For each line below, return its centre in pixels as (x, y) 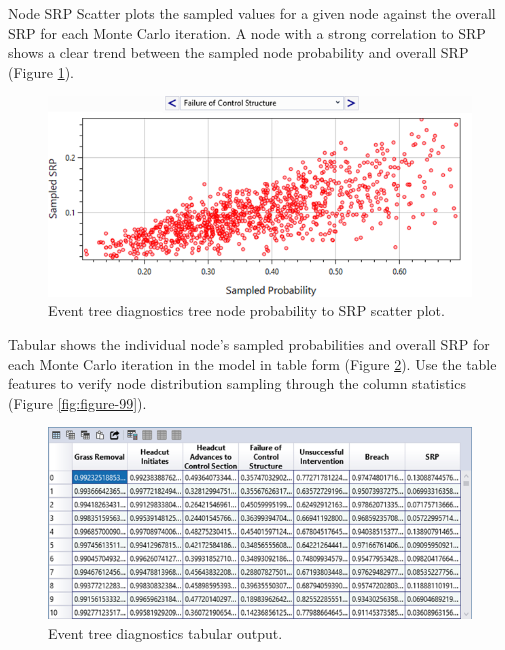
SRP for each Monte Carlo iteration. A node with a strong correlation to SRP (247, 32)
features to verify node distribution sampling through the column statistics (237, 383)
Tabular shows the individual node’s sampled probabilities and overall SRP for (249, 344)
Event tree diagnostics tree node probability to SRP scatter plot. (246, 310)
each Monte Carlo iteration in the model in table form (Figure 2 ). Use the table (252, 363)
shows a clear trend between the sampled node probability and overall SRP (238, 52)
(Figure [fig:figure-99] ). (77, 402)
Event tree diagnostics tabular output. (165, 632)
